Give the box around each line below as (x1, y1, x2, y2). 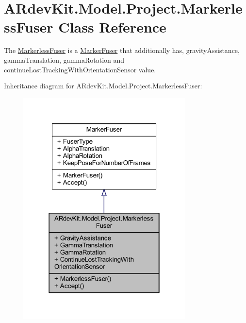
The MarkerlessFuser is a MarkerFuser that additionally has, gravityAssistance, (4, 45, 240, 55)
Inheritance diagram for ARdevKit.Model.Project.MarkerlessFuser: (4, 81, 202, 91)
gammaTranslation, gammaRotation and (4, 54, 125, 65)
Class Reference (58, 17, 166, 37)
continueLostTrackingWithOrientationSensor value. (4, 64, 156, 74)
